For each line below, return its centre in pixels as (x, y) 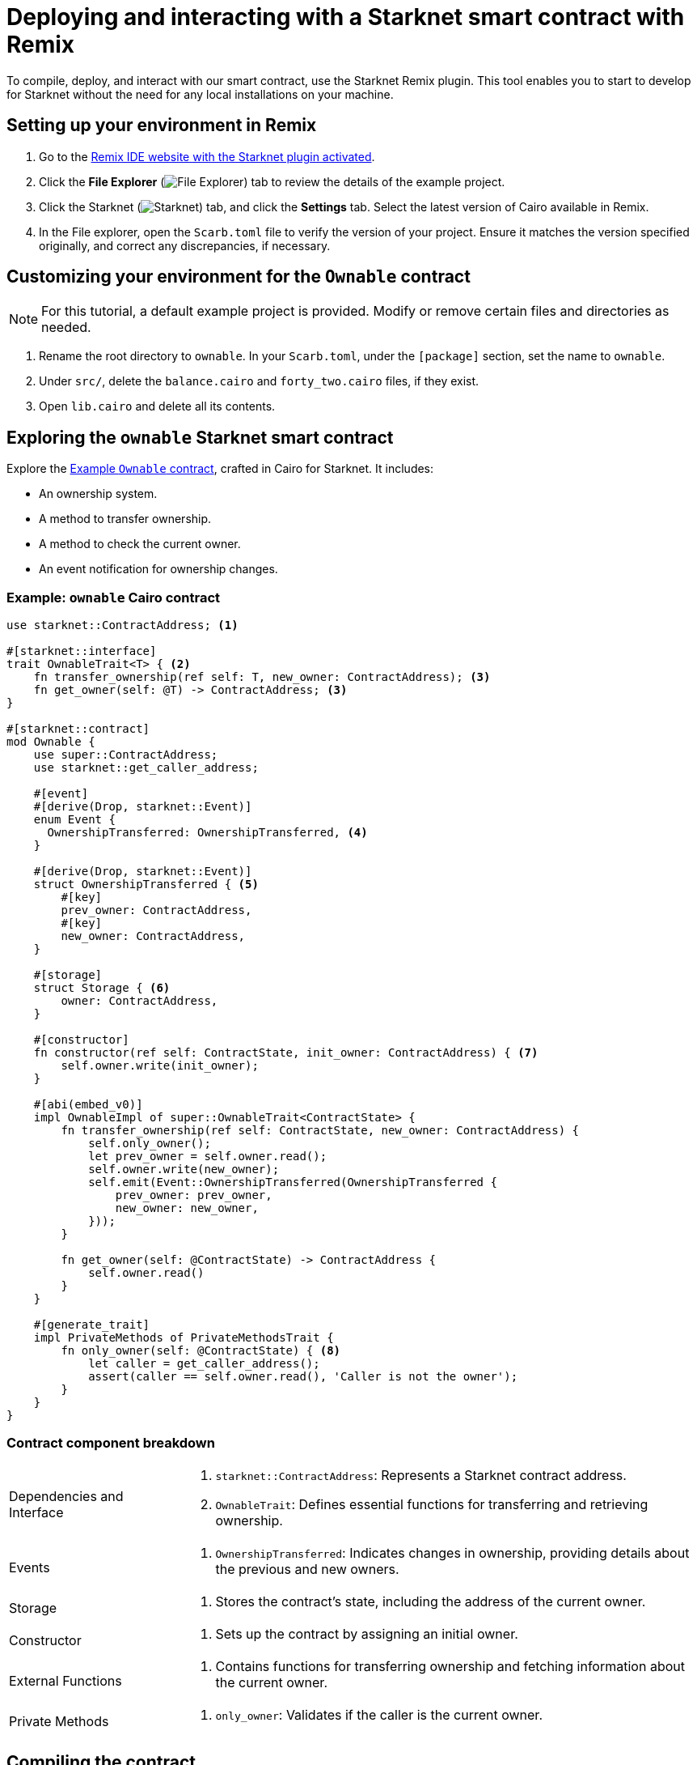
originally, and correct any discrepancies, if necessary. (185, 245)
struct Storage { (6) (102, 988)
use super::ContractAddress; (126, 755)
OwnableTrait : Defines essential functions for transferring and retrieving (432, 1504)
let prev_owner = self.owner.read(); (208, 1157)
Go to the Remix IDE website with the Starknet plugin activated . (207, 156)
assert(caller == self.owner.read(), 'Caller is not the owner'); (303, 1377)
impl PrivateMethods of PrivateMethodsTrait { (184, 1338)
